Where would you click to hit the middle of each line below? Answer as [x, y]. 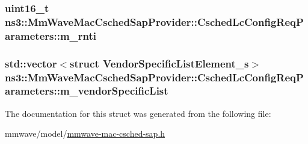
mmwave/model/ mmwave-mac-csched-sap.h [85, 133]
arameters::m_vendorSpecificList [87, 91]
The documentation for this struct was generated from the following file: [138, 113]
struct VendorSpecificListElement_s [159, 63]
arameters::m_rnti [51, 35]
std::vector [31, 63]
